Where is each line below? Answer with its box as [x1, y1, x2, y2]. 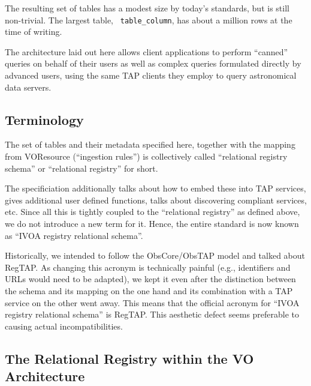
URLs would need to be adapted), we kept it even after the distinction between [5, 273, 296, 285]
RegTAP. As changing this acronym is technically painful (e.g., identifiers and [5, 261, 291, 273]
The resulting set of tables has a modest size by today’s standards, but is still [5, 2, 289, 14]
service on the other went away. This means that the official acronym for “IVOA [5, 296, 300, 309]
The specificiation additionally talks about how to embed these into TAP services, [5, 182, 306, 195]
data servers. [5, 80, 52, 93]
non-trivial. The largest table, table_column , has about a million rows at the [5, 13, 292, 26]
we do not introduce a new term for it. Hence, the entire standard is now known [5, 217, 299, 229]
